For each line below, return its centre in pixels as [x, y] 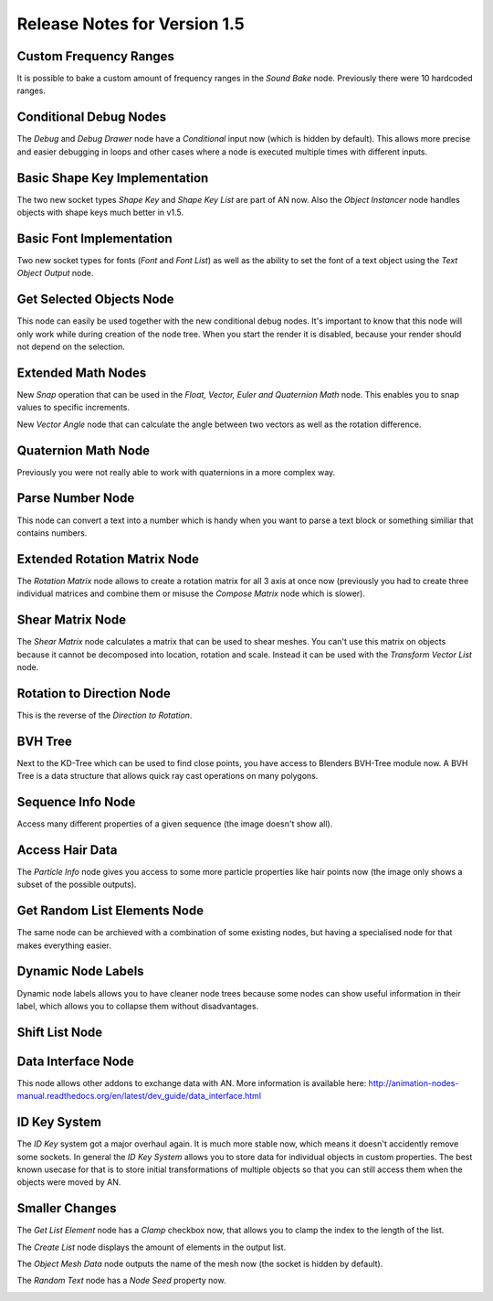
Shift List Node [60, 1032]
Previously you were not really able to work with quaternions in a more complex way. [176, 472]
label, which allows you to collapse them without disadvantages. [138, 1006]
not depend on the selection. [71, 347]
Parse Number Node [76, 498]
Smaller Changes [67, 1208]
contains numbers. [52, 533]
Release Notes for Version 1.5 [131, 24]
